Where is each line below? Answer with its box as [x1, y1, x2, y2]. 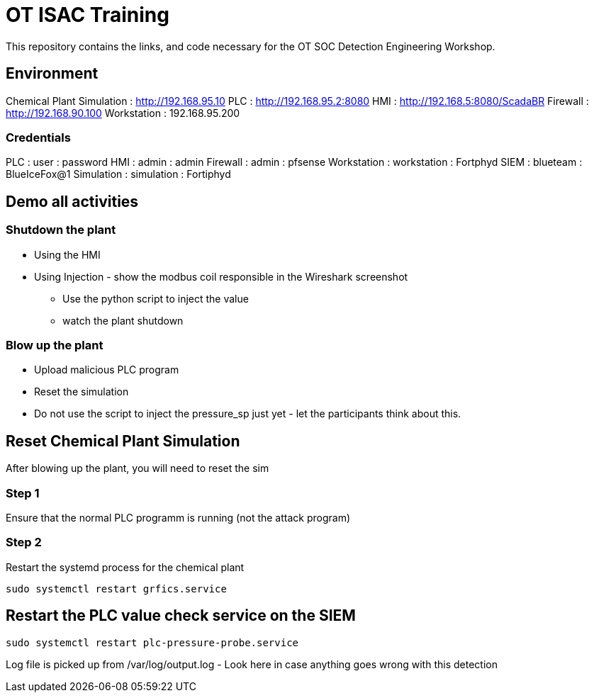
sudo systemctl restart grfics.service [6, 582, 227, 595]
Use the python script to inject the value [62, 292, 249, 305]
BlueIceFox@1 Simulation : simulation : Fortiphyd [6, 168, 231, 181]
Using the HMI [34, 248, 101, 261]
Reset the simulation [34, 385, 129, 398]
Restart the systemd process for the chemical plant [6, 561, 245, 573]
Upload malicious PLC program [34, 364, 179, 376]
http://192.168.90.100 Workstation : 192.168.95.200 [6, 106, 240, 119]
